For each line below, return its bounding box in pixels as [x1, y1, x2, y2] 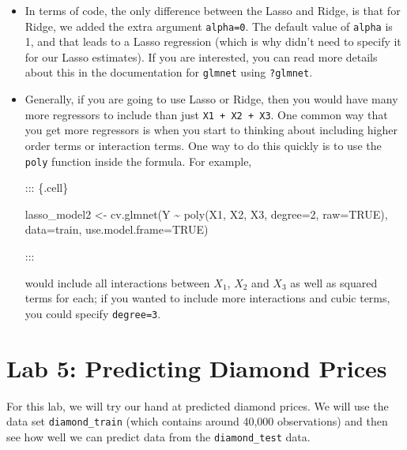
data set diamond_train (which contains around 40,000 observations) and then [6, 413, 388, 429]
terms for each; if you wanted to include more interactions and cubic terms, [24, 290, 390, 306]
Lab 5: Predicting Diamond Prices [6, 351, 387, 384]
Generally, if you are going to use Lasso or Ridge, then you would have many [24, 91, 398, 107]
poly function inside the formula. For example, [24, 152, 252, 169]
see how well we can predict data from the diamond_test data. [6, 428, 311, 444]
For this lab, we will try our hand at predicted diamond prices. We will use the [6, 397, 389, 414]
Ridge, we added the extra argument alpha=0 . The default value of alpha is [24, 17, 393, 34]
